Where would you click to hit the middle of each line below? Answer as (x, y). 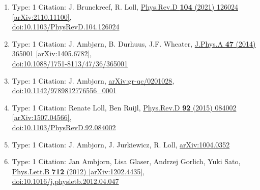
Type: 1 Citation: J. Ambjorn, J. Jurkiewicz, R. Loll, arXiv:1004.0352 (121, 144)
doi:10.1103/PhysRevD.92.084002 (64, 127)
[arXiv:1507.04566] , (42, 117)
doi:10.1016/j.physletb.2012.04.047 (65, 181)
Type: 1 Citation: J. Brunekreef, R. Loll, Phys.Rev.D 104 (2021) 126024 (125, 7)
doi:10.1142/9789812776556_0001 (64, 90)
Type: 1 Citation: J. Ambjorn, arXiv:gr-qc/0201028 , (93, 80)
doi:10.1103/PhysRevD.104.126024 (66, 27)
